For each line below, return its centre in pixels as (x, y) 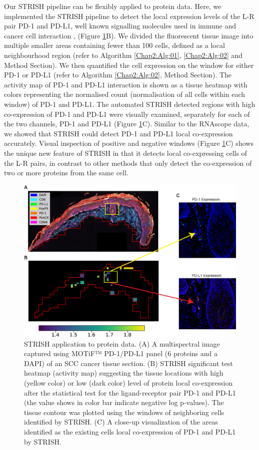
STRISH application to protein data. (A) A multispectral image (122, 343)
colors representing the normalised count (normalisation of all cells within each (125, 94)
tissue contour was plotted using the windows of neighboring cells (124, 412)
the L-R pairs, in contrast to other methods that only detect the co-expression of (128, 163)
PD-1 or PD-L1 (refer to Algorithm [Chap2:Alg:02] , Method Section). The (118, 75)
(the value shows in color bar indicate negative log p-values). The (124, 402)
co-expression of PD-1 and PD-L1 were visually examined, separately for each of (127, 114)
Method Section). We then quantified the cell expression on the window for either (129, 65)
